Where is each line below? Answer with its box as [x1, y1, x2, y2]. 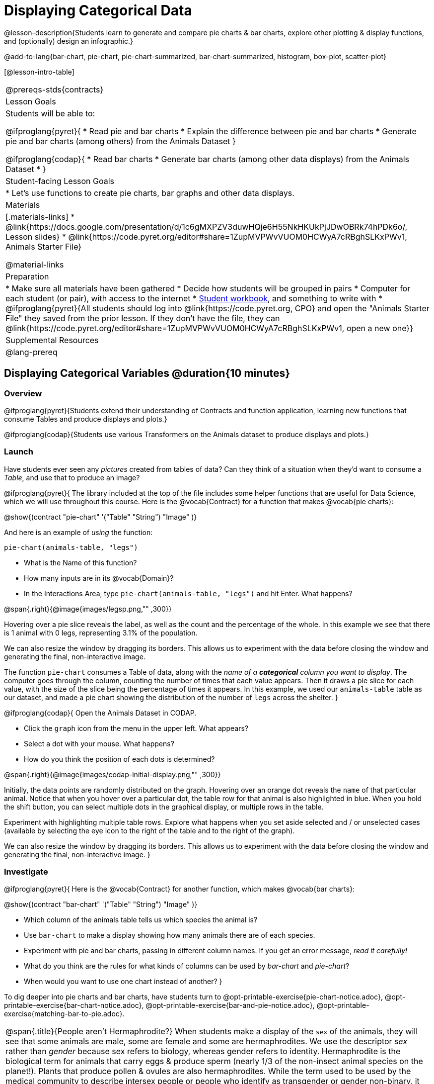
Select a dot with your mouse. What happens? [24, 739, 174, 748]
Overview [4, 388, 42, 398]
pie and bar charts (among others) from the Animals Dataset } [5, 136, 236, 146]
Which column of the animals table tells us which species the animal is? [24, 915, 258, 924]
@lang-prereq [5, 347, 58, 357]
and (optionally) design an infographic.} [4, 36, 133, 45]
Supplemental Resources [5, 335, 99, 345]
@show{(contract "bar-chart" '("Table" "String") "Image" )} [4, 900, 198, 909]
